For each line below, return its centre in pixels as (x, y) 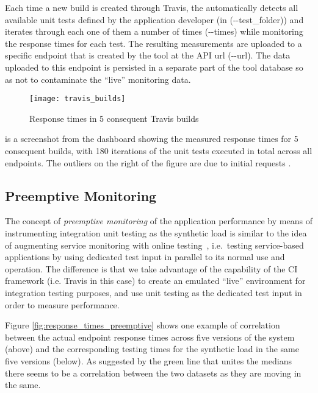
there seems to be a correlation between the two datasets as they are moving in (153, 373)
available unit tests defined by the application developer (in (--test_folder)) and (154, 19)
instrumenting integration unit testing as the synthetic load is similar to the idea (156, 232)
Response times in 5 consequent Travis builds (114, 118)
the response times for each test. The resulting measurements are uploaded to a (154, 43)
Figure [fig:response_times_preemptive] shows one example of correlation (143, 325)
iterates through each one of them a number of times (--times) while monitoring (154, 31)
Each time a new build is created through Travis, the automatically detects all (152, 7)
